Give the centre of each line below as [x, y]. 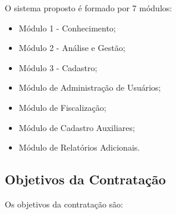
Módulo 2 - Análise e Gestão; [72, 48]
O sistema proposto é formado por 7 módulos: [89, 8]
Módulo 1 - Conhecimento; [67, 28]
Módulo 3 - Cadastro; [58, 67]
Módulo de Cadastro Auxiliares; [77, 127]
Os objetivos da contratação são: [64, 204]
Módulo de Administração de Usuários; [90, 87]
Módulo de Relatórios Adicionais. [79, 147]
